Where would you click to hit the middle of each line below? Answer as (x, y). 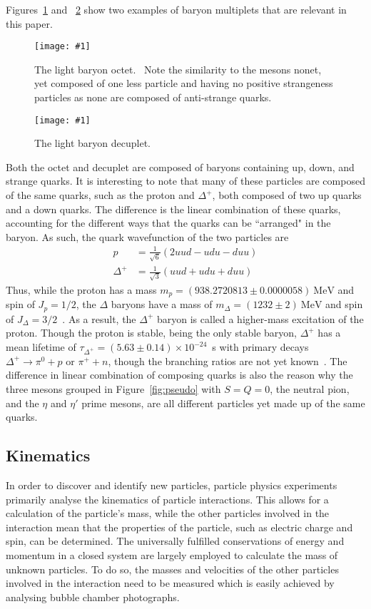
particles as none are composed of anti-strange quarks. (153, 97)
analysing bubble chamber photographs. (93, 597)
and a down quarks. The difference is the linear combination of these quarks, (173, 209)
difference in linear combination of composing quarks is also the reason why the (179, 375)
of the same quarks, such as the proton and (100, 195)
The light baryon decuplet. (93, 143)
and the (22, 403)
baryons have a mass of (162, 304)
